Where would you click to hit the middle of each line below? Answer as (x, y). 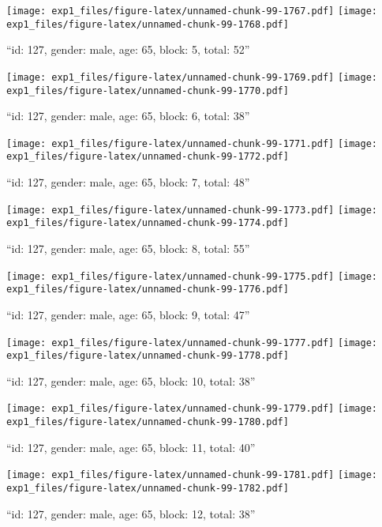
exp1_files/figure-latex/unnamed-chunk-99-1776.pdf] (148, 290)
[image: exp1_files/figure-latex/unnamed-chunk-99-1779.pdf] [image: (192, 409)
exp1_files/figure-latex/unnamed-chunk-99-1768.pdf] (148, 24)
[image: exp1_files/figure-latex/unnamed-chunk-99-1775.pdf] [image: (192, 276)
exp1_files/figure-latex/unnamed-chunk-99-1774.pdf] (148, 223)
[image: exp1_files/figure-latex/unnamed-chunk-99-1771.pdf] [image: (192, 143)
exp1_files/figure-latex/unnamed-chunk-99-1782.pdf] (148, 488)
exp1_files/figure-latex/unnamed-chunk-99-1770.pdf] (148, 90)
